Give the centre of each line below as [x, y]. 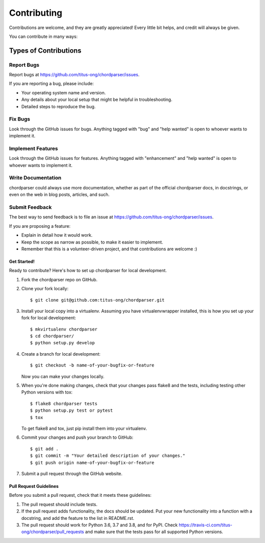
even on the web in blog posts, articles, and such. [59, 195]
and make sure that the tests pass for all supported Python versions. [154, 532]
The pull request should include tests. [59, 504]
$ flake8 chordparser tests [64, 404]
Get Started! [22, 261]
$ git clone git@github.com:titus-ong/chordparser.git [97, 300]
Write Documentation [35, 178]
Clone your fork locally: [45, 289]
